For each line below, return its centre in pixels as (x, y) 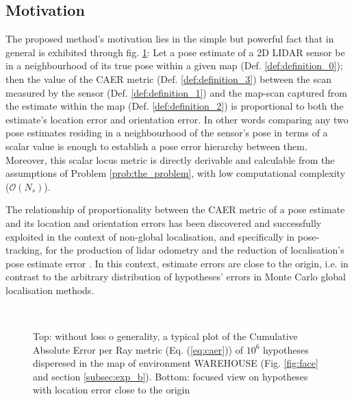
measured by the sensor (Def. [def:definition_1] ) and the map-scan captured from (176, 92)
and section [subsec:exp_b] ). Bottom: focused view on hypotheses (170, 376)
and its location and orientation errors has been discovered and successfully (164, 222)
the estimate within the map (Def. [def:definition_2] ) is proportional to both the (175, 106)
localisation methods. (50, 290)
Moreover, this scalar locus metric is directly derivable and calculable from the (170, 159)
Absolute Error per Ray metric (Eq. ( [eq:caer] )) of (138, 349)
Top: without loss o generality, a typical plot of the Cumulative (165, 336)
